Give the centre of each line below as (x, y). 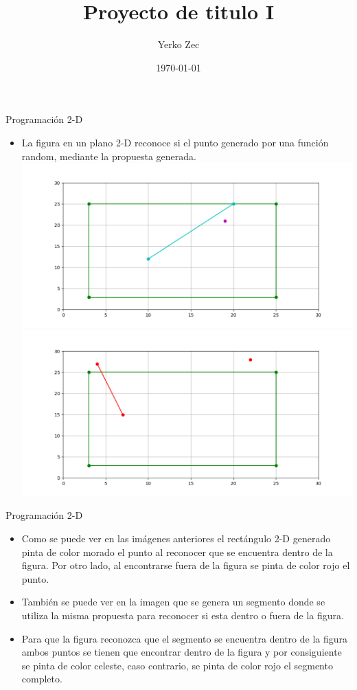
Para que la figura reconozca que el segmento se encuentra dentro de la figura (185, 638)
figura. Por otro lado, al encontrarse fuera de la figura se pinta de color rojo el (186, 565)
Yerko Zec (178, 44)
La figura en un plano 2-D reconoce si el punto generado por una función (175, 142)
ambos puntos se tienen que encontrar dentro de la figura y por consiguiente (182, 652)
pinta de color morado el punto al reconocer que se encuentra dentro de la (177, 552)
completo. (42, 679)
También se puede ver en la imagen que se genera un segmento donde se (173, 602)
